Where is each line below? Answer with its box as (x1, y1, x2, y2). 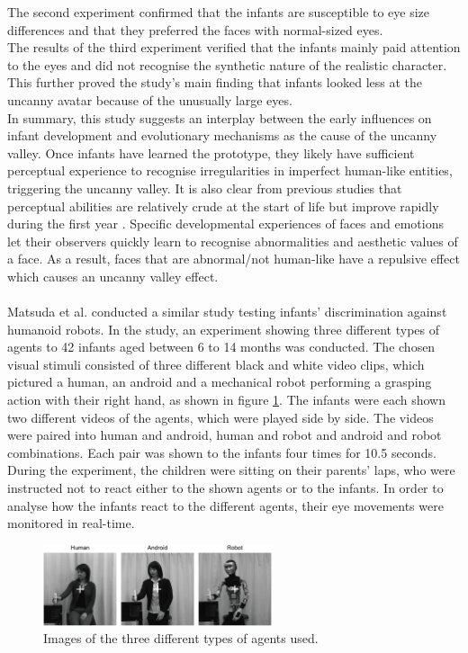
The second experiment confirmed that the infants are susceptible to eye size (7, 3, 430, 21)
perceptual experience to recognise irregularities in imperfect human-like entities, (7, 161, 453, 180)
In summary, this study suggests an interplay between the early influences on (7, 108, 432, 127)
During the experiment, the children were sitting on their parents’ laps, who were (7, 461, 455, 479)
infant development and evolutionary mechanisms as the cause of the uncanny (7, 126, 437, 145)
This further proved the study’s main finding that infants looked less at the (7, 73, 423, 92)
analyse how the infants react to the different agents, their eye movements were (7, 496, 444, 514)
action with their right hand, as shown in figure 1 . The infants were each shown (7, 390, 445, 409)
